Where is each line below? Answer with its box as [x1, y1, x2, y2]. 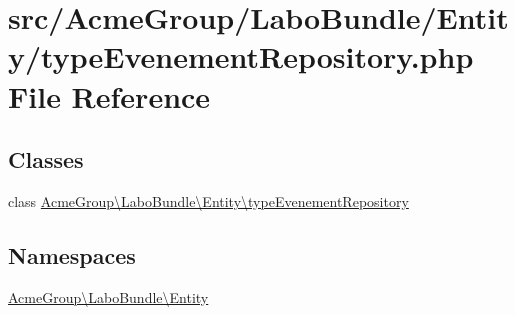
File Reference [8, 75, 211, 116]
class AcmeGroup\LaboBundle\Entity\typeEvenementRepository [8, 190, 409, 211]
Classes [8, 144, 84, 175]
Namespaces [8, 239, 136, 270]
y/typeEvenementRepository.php [8, 36, 474, 77]
